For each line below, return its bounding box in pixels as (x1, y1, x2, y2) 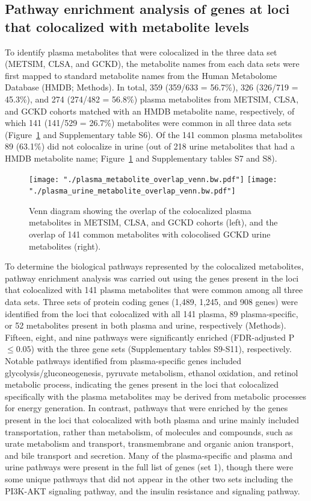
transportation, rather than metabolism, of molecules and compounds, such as (5, 425, 293, 438)
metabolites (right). (29, 239, 101, 252)
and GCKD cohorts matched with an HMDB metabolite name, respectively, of (5, 104, 295, 117)
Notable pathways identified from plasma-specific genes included (5, 354, 242, 367)
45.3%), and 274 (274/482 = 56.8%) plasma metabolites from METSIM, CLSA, (5, 92, 299, 105)
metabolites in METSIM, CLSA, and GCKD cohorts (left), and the (29, 216, 278, 228)
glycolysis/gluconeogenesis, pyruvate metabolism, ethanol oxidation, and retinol (5, 366, 298, 379)
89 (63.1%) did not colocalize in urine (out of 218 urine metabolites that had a (5, 140, 295, 153)
